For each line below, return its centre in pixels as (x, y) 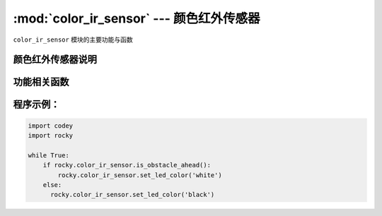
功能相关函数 (41, 82)
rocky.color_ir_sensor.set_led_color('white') (140, 175)
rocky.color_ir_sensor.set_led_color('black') (133, 195)
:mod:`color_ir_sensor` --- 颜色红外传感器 (137, 18)
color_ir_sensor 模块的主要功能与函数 (73, 40)
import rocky (51, 135)
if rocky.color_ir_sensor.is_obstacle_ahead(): (127, 165)
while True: (49, 155)
